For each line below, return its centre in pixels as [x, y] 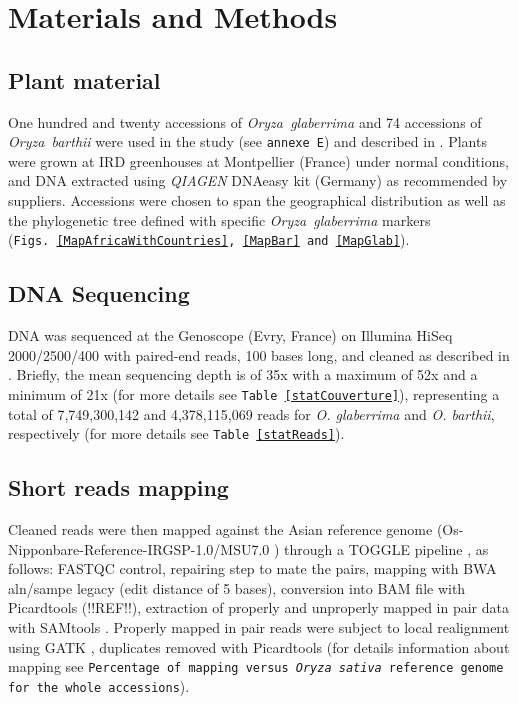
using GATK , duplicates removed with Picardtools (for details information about [259, 646]
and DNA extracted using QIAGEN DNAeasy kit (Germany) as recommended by [258, 180]
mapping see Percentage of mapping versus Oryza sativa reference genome [256, 666]
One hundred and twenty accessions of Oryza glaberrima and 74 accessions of [245, 121]
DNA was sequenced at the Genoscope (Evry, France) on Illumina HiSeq [230, 335]
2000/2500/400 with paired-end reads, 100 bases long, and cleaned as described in [259, 354]
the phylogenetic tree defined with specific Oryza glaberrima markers [219, 219]
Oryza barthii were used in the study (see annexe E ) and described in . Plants [247, 141]
